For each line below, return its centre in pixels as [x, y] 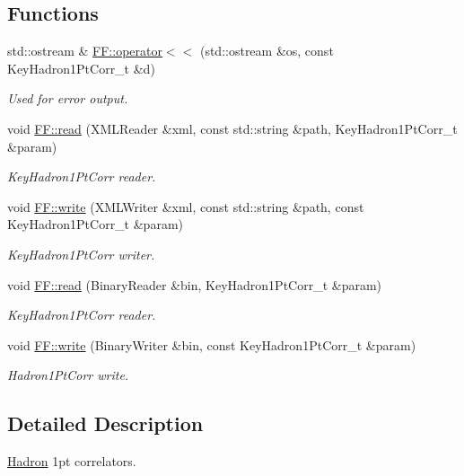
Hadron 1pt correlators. [72, 461]
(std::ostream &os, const [267, 51]
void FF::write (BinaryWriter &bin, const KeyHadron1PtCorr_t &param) [212, 344]
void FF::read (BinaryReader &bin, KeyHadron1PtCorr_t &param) [195, 284]
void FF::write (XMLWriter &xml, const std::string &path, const [186, 206]
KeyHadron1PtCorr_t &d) [81, 68]
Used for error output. [68, 98]
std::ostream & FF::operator [85, 51]
